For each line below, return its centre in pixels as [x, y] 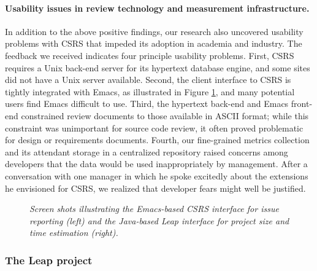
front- [302, 104]
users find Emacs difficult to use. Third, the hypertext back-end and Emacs [147, 104]
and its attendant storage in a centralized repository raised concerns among [147, 151]
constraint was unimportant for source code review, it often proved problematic [154, 128]
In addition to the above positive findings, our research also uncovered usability [154, 31]
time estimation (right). [74, 233]
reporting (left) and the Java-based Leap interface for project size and [159, 220]
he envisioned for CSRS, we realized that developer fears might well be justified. [155, 188]
